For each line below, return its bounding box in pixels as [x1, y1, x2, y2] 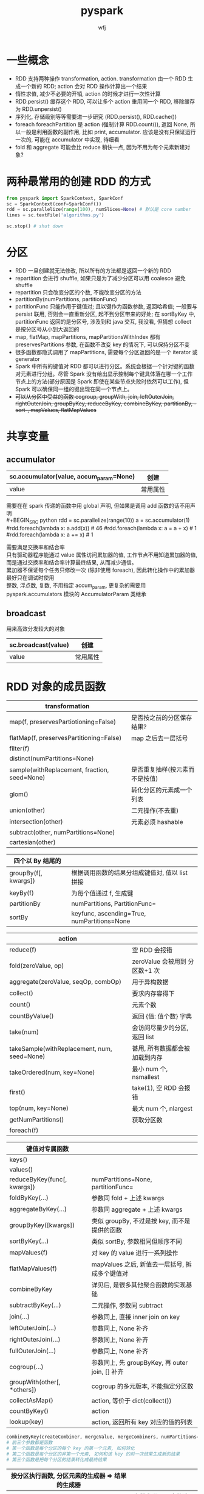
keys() [9, 1156, 28, 1164]
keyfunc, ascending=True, [71, 909, 146, 918]
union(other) [9, 806, 46, 814]
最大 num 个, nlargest [132, 1104, 193, 1113]
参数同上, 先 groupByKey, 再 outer [91, 1359, 188, 1367]
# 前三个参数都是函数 [6, 1440, 53, 1446]
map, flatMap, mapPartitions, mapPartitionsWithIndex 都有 [15, 333, 161, 340]
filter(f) [9, 744, 30, 753]
